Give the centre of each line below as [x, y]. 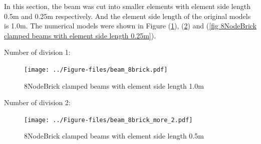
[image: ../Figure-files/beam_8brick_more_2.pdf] [108, 120]
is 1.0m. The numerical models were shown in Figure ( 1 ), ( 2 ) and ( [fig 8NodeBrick [130, 26]
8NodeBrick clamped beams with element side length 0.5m [114, 136]
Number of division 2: [37, 102]
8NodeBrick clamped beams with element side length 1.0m [114, 85]
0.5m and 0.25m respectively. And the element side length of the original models [127, 16]
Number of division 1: [37, 52]
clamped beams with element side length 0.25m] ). [80, 35]
